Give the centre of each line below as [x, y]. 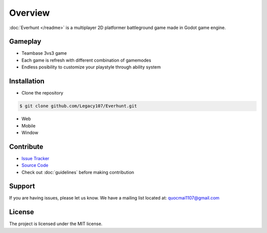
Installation [27, 81]
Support [22, 186]
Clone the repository [43, 93]
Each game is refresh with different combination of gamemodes [86, 60]
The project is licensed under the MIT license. [56, 224]
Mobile [28, 126]
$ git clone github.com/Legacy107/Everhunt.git [78, 106]
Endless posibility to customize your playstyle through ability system [91, 67]
